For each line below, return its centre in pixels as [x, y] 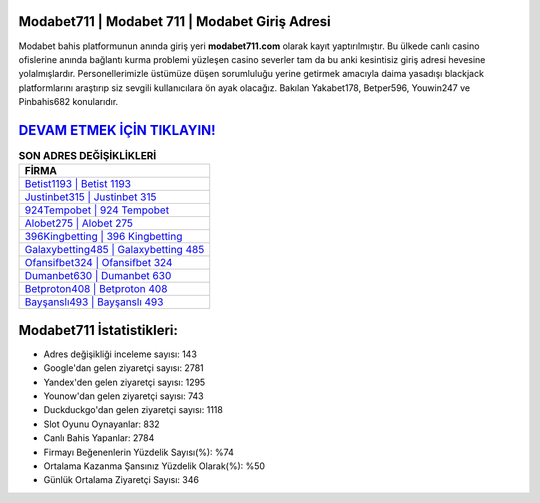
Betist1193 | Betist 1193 [78, 184]
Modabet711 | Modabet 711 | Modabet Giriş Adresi [174, 21]
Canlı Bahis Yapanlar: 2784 [99, 438]
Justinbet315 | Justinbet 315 [90, 197]
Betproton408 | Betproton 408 [96, 289]
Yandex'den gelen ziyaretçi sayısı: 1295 [124, 382]
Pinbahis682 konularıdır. [68, 102]
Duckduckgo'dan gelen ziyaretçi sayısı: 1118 [133, 410]
